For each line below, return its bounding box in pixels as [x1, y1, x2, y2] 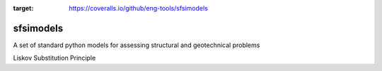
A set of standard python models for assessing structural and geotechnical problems [13, 41, 260, 49]
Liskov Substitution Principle [13, 53, 96, 63]
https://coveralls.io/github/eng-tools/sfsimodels [69, 4, 209, 12]
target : [13, 4, 34, 12]
